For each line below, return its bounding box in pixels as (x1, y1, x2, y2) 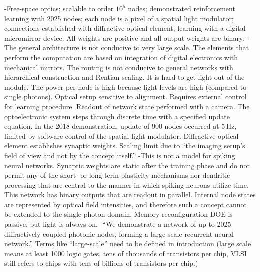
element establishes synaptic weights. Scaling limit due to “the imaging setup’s (4, 140, 245, 151)
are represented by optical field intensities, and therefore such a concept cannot (4, 199, 247, 209)
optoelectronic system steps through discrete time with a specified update (4, 111, 230, 121)
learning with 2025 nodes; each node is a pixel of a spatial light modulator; (4, 13, 234, 23)
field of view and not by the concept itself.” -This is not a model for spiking (4, 150, 235, 160)
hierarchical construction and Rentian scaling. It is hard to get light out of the (4, 72, 245, 82)
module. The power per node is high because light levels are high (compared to (4, 81, 247, 92)
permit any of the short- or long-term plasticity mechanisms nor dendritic (4, 170, 230, 180)
